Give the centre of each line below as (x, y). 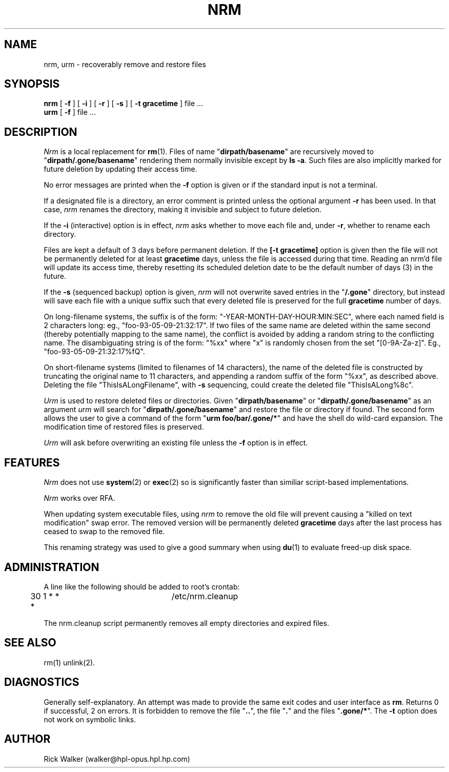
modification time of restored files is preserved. (124, 427)
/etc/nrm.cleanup (205, 596)
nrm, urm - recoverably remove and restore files (125, 64)
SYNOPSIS (32, 84)
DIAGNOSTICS (42, 682)
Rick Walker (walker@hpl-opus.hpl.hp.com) (117, 759)
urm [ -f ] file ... (70, 112)
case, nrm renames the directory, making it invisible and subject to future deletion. (183, 210)
